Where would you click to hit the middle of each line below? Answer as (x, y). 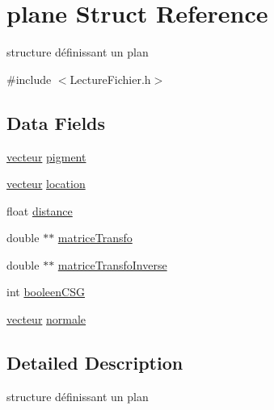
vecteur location (46, 184)
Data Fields (56, 122)
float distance (40, 210)
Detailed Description (95, 363)
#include (29, 79)
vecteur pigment (46, 156)
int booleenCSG (46, 292)
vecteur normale (46, 319)
